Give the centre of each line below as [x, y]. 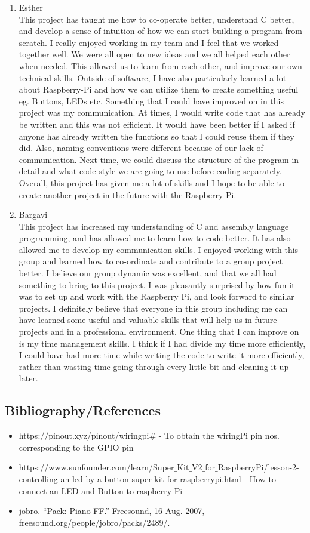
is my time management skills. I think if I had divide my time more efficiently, [162, 343]
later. [28, 378]
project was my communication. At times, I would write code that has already [162, 113]
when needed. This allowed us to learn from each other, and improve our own [160, 65]
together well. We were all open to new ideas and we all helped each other [154, 54]
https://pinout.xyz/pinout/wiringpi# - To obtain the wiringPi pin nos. [149, 435]
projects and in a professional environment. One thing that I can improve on [159, 332]
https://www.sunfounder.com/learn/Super [96, 467]
